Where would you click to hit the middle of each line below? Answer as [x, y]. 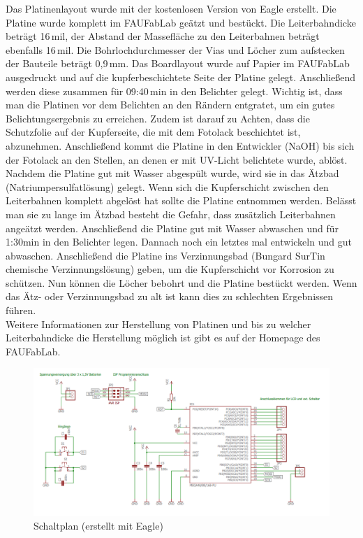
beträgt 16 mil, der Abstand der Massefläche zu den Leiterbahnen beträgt [163, 36]
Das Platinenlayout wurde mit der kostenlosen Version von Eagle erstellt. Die [171, 8]
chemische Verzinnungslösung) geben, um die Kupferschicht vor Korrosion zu [170, 269]
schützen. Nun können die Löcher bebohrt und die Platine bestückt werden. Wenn [181, 282]
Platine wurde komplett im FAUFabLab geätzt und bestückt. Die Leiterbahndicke [181, 22]
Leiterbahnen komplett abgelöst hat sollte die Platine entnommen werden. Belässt [181, 200]
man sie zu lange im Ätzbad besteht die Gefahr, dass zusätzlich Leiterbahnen [171, 214]
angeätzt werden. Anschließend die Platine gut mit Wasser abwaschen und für [172, 228]
